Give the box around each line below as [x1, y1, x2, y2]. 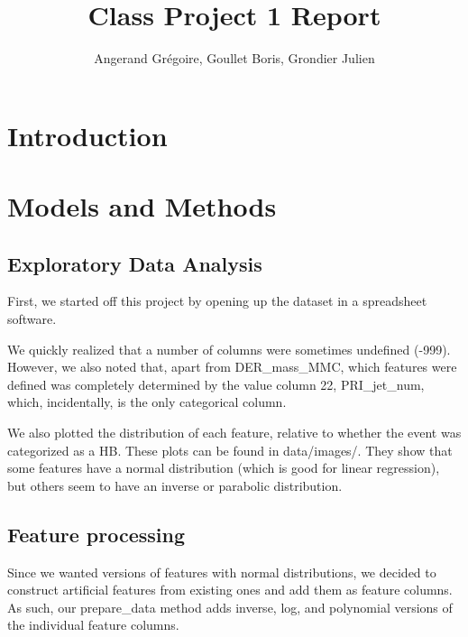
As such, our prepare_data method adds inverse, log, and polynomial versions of [7, 597, 453, 616]
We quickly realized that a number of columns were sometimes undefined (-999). [7, 339, 451, 358]
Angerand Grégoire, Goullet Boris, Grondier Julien [94, 49, 375, 68]
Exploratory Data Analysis [7, 249, 262, 277]
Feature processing [7, 520, 186, 548]
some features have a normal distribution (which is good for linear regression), [7, 458, 440, 477]
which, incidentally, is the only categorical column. [7, 392, 287, 411]
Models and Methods [7, 188, 277, 225]
